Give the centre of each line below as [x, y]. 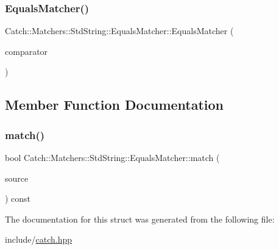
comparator [26, 51]
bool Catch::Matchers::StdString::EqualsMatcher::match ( [112, 157]
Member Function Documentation [115, 105]
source [17, 178]
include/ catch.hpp [39, 239]
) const [18, 198]
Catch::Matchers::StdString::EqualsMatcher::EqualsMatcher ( [119, 31]
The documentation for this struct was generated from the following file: [140, 219]
